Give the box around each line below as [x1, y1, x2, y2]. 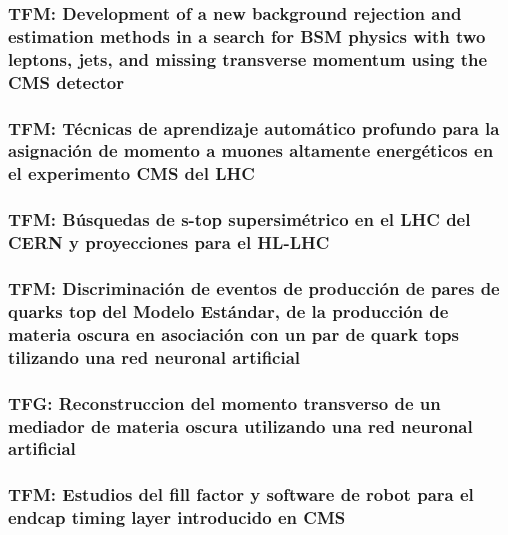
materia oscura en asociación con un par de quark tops [8, 321, 459, 346]
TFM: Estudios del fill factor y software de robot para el [8, 482, 474, 507]
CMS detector [8, 69, 125, 94]
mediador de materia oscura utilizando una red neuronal [8, 413, 473, 438]
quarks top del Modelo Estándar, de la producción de [8, 298, 449, 323]
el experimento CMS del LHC [8, 161, 255, 186]
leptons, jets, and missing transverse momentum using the [8, 46, 488, 71]
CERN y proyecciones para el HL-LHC [8, 230, 330, 255]
